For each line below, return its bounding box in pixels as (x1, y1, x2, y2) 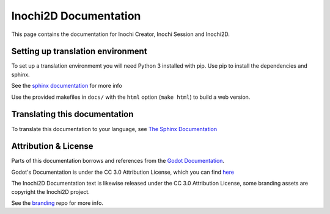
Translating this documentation (11, 109, 134, 119)
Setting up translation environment (11, 46, 147, 57)
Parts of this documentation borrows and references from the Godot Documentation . (11, 157, 225, 165)
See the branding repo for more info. (11, 199, 104, 207)
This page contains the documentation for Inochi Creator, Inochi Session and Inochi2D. (11, 30, 230, 38)
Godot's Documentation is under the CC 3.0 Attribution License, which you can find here (11, 168, 235, 176)
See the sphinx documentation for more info (11, 82, 122, 90)
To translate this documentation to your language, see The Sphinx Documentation (11, 125, 218, 132)
